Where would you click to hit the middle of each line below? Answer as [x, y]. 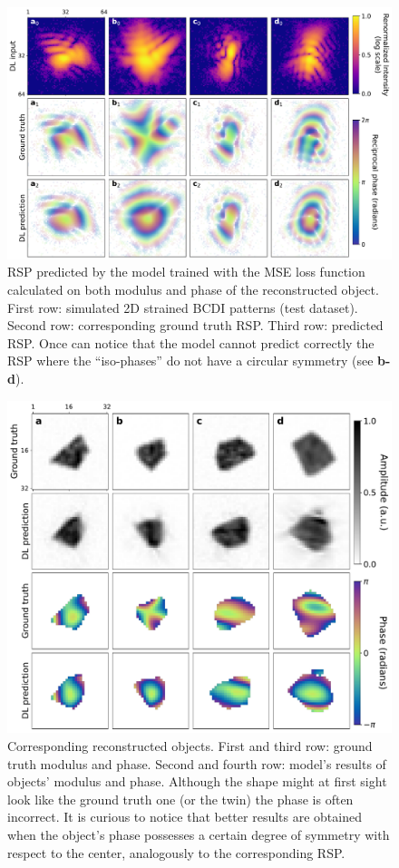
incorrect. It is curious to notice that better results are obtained [185, 817]
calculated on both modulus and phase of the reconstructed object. [193, 290]
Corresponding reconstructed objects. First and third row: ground [190, 746]
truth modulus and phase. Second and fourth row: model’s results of [197, 763]
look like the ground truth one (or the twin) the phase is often [180, 799]
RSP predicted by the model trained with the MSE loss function [186, 272]
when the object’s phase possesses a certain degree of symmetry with [199, 834]
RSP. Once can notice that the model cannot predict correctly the [191, 342]
